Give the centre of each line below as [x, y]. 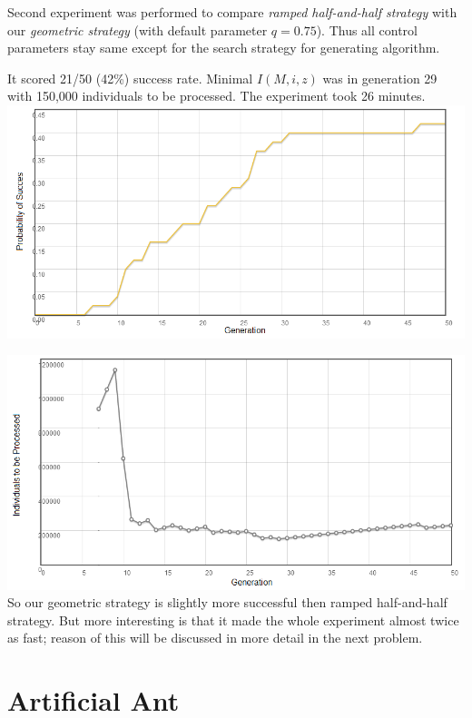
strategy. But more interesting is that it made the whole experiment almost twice [233, 620]
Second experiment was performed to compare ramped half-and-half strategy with [232, 12]
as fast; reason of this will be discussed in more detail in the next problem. [215, 638]
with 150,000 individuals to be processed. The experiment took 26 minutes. [216, 96]
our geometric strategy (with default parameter [138, 30]
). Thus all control [367, 30]
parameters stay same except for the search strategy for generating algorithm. [224, 48]
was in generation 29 [380, 78]
